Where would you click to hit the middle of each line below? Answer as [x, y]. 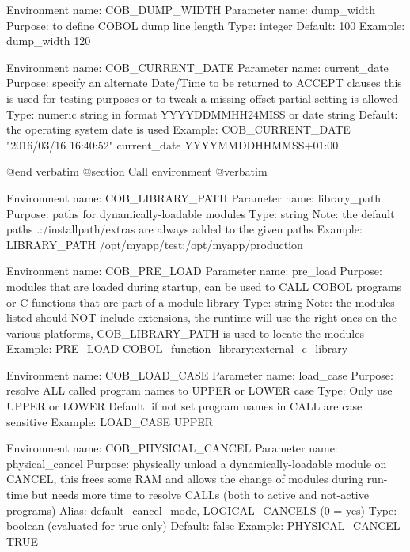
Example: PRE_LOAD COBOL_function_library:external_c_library [177, 348]
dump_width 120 [49, 41]
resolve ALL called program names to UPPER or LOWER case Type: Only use [199, 390]
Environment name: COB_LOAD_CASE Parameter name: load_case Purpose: [200, 374]
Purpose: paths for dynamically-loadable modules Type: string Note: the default [201, 213]
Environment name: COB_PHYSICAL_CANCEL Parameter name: [172, 448]
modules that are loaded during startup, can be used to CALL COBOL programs [204, 286]
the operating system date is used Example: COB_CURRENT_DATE [178, 129]
